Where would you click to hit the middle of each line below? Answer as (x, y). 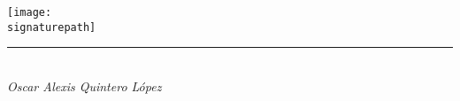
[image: (30, 12)
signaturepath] (52, 27)
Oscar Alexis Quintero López (84, 85)
